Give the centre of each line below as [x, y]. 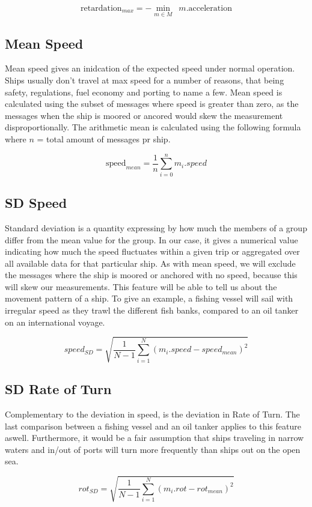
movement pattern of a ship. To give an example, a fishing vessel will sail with [149, 298]
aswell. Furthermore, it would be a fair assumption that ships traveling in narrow [154, 438]
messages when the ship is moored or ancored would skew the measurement [144, 115]
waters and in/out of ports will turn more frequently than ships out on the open [153, 449]
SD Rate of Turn [58, 389]
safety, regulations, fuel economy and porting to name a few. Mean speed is [144, 92]
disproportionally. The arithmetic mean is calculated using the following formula [153, 127]
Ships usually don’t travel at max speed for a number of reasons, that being [145, 80]
